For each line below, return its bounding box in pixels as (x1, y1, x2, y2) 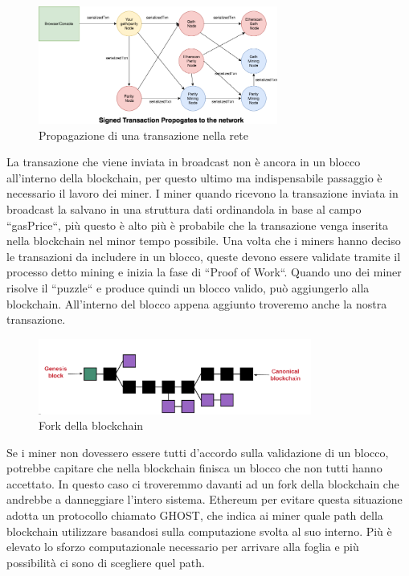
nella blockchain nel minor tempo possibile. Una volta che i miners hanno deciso (6, 232, 401, 249)
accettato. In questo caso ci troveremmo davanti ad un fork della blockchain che (6, 475, 399, 492)
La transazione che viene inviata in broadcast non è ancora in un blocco (6, 153, 361, 170)
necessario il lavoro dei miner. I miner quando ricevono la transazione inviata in (6, 185, 399, 202)
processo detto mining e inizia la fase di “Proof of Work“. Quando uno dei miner (6, 263, 402, 280)
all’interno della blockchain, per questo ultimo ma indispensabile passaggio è (6, 169, 382, 186)
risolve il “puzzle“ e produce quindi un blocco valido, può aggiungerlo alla (6, 280, 370, 296)
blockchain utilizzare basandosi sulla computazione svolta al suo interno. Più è (6, 522, 392, 539)
